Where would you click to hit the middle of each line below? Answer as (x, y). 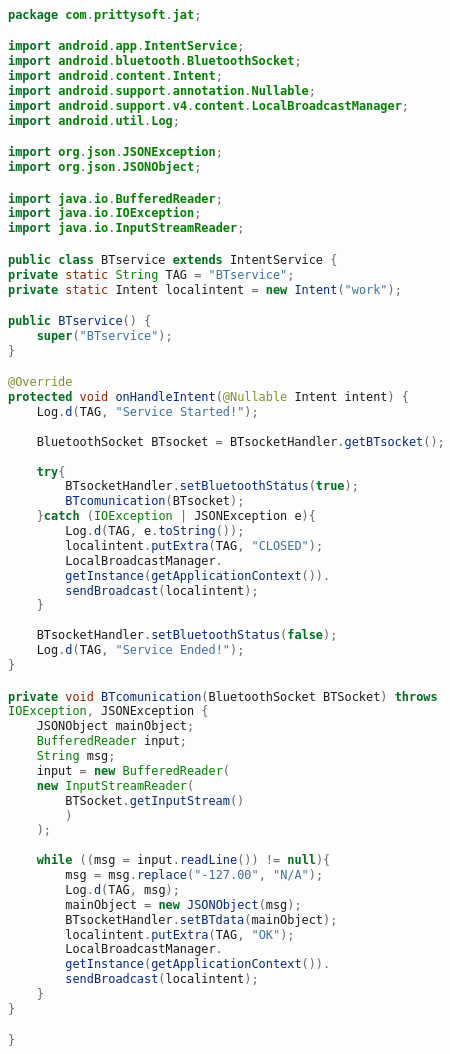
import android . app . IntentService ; (126, 46)
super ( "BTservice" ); (104, 335)
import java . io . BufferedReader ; (115, 198)
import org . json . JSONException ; (115, 152)
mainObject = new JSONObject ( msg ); (183, 904)
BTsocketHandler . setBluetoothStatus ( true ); (212, 486)
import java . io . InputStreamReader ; (126, 228)
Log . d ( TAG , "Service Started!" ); (147, 412)
